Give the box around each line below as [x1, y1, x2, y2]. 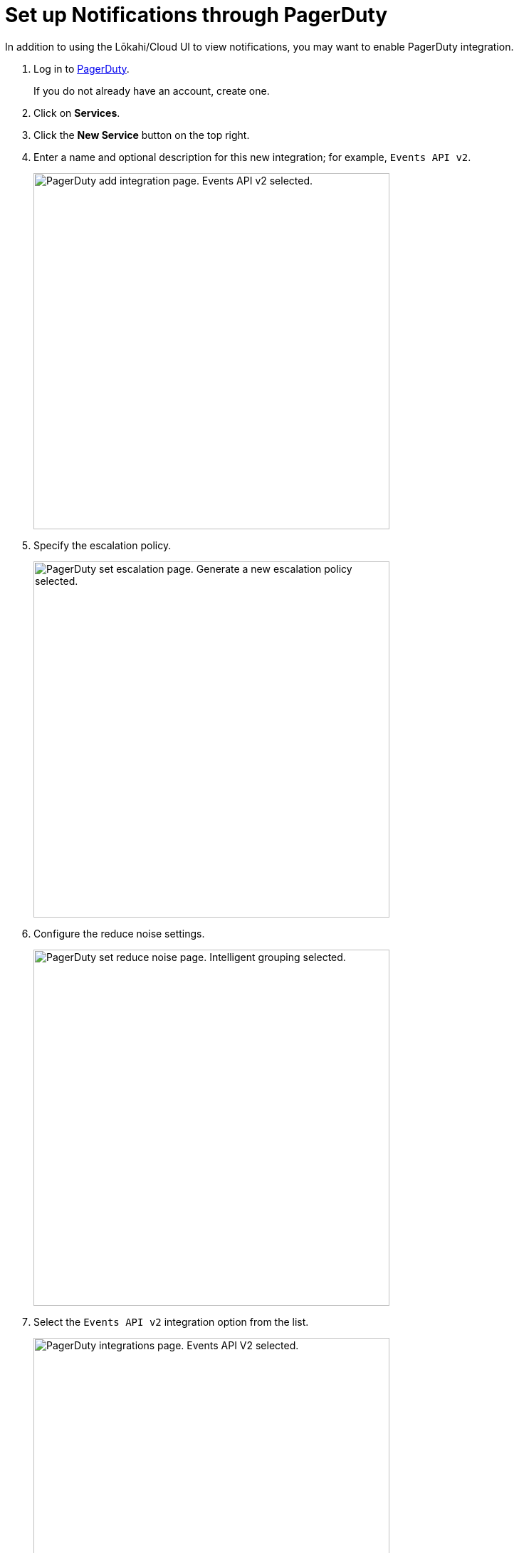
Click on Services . [33, 106, 120, 119]
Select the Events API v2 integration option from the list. [33, 1315, 309, 1328]
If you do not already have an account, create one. [33, 84, 270, 97]
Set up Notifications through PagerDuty [5, 3, 388, 27]
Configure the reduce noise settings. [33, 927, 205, 940]
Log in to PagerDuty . [33, 62, 130, 75]
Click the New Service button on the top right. [33, 128, 250, 141]
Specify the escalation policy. [33, 539, 172, 551]
